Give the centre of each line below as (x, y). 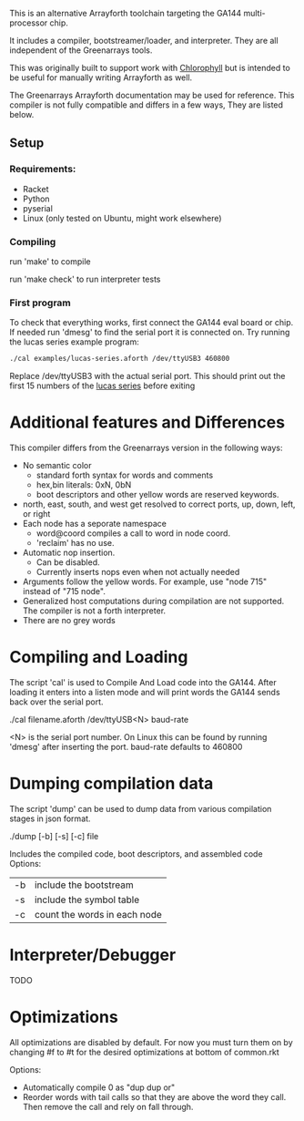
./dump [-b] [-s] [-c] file (54, 836)
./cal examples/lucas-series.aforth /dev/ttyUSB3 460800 (120, 359)
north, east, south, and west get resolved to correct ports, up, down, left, (159, 504)
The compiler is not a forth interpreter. (94, 611)
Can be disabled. (68, 562)
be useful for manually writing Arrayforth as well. (101, 77)
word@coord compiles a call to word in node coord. (133, 533)
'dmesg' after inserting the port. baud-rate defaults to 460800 (126, 747)
